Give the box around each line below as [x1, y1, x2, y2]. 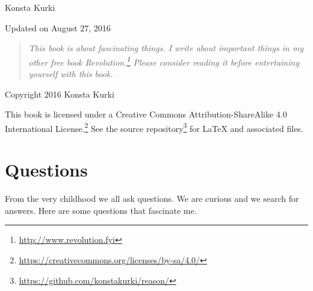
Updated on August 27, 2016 [5, 21, 111, 34]
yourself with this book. [28, 67, 113, 80]
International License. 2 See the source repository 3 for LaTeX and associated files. [5, 120, 303, 134]
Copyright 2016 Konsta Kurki [5, 87, 114, 100]
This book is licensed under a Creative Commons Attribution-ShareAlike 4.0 [5, 108, 287, 120]
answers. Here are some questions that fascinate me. [5, 204, 197, 216]
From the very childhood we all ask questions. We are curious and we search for [5, 192, 299, 205]
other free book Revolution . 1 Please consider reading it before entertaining [28, 54, 299, 68]
